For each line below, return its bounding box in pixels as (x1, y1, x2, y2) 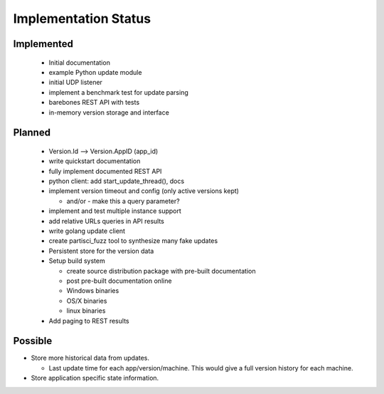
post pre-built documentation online (66, 276, 172, 285)
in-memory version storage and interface (48, 108, 170, 117)
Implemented (13, 38, 74, 50)
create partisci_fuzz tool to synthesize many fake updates (48, 237, 218, 245)
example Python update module (48, 68, 142, 76)
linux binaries (66, 306, 106, 315)
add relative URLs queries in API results (48, 217, 165, 225)
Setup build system (48, 256, 106, 265)
